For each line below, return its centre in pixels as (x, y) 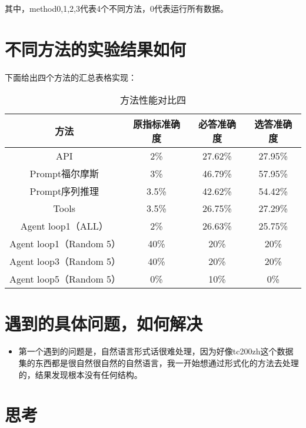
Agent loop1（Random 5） (65, 244)
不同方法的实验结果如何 (96, 49)
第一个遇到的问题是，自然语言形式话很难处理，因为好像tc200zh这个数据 (156, 351)
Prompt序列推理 (64, 191)
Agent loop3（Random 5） (65, 261)
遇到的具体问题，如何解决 (104, 323)
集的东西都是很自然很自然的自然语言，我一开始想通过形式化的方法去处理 (159, 363)
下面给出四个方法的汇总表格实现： (71, 77)
